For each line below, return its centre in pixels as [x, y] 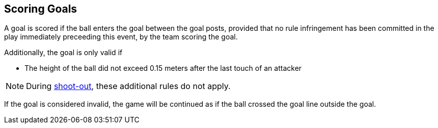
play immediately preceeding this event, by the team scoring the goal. [121, 37]
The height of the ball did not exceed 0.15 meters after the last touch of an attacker [163, 68]
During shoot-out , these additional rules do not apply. [128, 86]
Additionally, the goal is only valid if [63, 53]
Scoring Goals [41, 9]
